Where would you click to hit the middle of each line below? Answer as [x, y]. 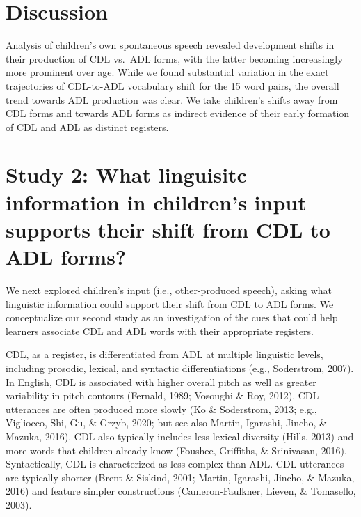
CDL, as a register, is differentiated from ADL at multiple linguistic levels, [165, 354]
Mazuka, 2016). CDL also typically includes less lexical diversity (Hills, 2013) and [180, 436]
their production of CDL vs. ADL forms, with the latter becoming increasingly [174, 58]
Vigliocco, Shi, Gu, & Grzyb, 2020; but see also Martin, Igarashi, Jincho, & [166, 423]
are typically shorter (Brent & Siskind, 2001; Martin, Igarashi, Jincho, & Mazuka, [180, 477]
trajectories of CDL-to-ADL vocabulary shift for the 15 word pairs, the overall [173, 85]
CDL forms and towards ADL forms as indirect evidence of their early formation [178, 113]
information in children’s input [156, 202]
